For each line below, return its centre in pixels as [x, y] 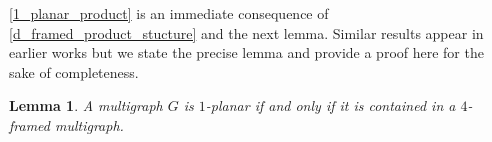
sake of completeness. [74, 71]
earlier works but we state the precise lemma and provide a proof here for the [246, 52]
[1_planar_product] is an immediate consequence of [169, 13]
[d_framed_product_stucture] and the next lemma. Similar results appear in [246, 32]
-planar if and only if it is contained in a [330, 105]
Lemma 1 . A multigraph [86, 105]
